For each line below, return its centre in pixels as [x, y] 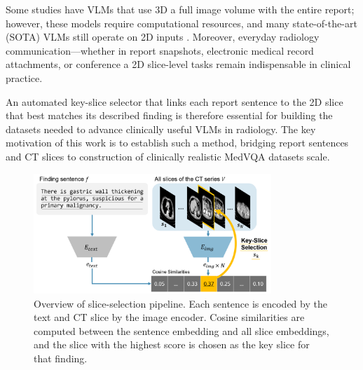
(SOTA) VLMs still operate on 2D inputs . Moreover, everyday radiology [163, 37]
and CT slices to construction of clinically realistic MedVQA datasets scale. [168, 156]
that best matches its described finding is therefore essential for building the [169, 115]
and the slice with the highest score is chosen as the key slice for [172, 344]
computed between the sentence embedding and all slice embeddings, [181, 330]
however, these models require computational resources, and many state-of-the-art [181, 23]
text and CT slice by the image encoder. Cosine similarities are [169, 317]
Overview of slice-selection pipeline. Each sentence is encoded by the [180, 303]
